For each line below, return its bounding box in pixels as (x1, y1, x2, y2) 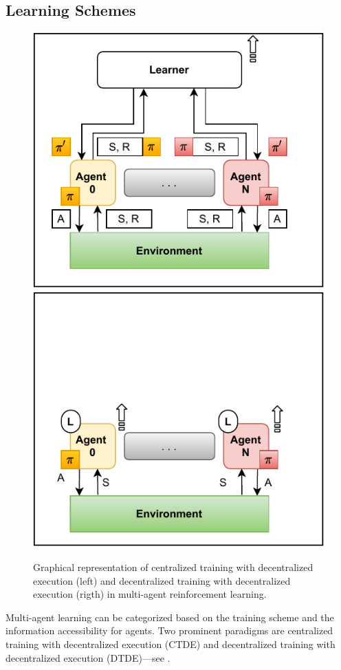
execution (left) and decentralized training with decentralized (33, 573, 291, 587)
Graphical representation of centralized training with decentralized (33, 560, 313, 574)
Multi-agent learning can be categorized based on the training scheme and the (5, 609, 334, 624)
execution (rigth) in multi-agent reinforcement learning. (33, 587, 267, 601)
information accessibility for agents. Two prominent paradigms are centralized (5, 623, 333, 638)
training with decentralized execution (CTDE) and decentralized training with (5, 636, 335, 651)
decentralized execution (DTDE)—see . (5, 650, 170, 664)
